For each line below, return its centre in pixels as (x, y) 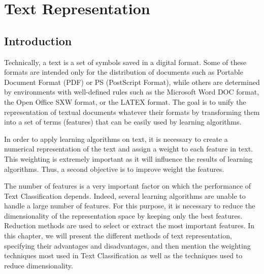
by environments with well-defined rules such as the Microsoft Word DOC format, (132, 92)
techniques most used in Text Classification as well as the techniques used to (123, 255)
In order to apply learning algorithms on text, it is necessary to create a (116, 139)
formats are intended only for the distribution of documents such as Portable (124, 72)
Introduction (38, 40)
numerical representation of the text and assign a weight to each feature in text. (128, 149)
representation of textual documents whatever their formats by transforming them (132, 112)
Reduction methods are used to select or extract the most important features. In (129, 225)
